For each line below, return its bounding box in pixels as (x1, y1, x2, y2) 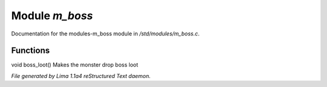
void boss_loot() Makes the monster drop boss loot (11, 61, 139, 68)
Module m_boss (11, 9, 93, 22)
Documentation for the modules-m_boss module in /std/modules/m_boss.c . (11, 30, 200, 37)
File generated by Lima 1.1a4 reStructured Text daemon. (11, 72, 151, 79)
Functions (11, 46, 50, 56)
